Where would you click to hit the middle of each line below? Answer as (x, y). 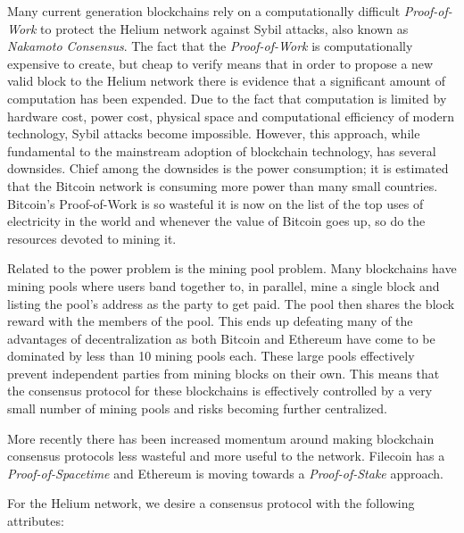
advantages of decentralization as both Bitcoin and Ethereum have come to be (221, 338)
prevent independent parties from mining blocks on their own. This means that (224, 373)
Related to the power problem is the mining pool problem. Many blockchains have (232, 268)
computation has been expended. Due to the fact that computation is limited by (227, 98)
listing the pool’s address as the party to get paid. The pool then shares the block (231, 303)
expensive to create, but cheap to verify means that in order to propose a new (220, 63)
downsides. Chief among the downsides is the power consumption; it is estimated (228, 168)
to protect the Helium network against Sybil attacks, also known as (224, 28)
